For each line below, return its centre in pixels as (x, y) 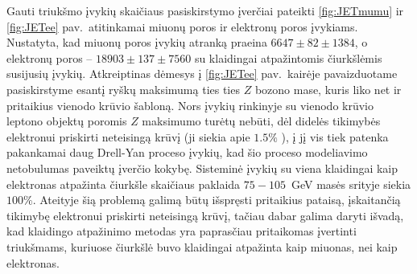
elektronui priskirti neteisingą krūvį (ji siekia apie (128, 136)
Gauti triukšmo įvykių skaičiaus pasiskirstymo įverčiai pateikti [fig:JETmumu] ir (205, 10)
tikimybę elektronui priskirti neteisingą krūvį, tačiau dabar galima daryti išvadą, (205, 215)
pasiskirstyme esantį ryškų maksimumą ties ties (123, 89)
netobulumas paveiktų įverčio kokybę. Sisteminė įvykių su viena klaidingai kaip (202, 168)
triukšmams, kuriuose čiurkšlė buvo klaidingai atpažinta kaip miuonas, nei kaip (202, 246)
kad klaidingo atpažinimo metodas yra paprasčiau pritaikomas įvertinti (182, 231)
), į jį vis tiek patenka (335, 136)
